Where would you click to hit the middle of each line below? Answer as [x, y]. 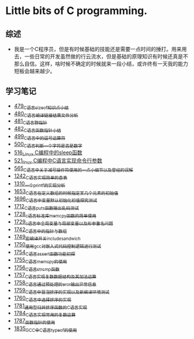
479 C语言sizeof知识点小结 [41, 106]
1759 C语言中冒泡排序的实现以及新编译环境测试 [62, 291]
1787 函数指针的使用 [34, 321]
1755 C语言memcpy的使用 [41, 260]
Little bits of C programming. [77, 11]
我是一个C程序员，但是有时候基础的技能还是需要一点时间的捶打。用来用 [101, 49]
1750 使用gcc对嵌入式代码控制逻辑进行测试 [58, 245]
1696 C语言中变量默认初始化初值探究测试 [56, 199]
